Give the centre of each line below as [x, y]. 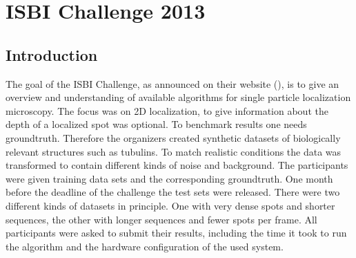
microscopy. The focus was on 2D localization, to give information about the [167, 110]
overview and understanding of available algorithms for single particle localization [178, 97]
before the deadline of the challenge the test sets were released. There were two [173, 192]
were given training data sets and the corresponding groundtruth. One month [169, 178]
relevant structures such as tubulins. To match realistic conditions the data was [174, 151]
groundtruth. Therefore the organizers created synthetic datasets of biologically [173, 137]
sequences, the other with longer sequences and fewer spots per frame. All [161, 219]
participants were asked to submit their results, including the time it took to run [176, 233]
